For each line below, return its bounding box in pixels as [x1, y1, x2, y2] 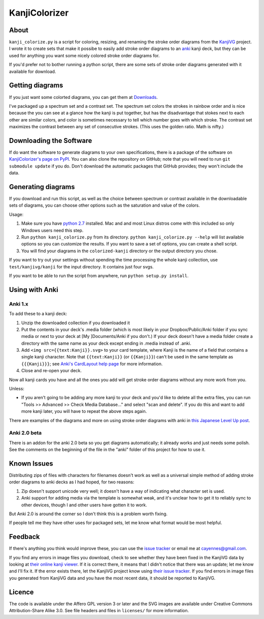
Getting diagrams [9, 81, 64, 90]
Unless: [9, 386, 24, 392]
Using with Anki [9, 286, 59, 294]
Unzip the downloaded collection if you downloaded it [21, 320, 130, 326]
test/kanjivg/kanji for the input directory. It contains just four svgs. [9, 263, 154, 269]
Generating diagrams [9, 183, 75, 191]
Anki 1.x [9, 300, 29, 307]
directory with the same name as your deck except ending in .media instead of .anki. [21, 340, 192, 346]
